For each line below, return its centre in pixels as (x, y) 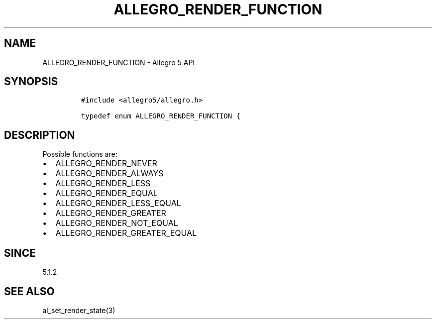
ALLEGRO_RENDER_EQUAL (107, 193)
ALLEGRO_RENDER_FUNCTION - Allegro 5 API (119, 62)
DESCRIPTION (40, 135)
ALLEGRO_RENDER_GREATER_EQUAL (126, 233)
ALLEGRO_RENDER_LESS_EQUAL (118, 203)
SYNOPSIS (31, 82)
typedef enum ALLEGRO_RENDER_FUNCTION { (161, 116)
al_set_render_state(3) (79, 310)
